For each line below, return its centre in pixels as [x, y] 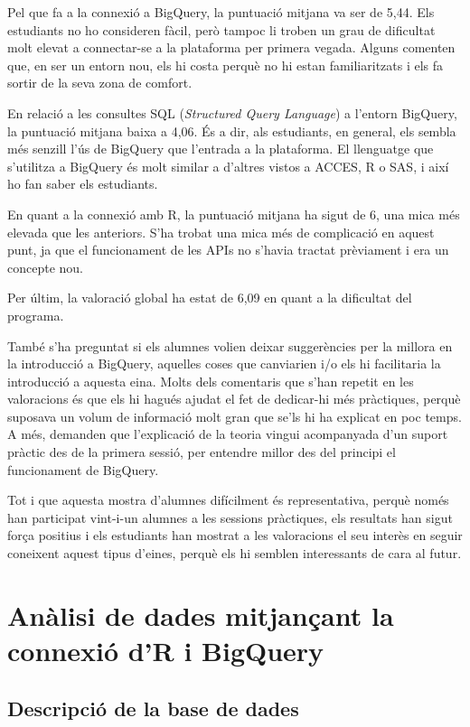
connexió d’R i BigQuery [166, 650]
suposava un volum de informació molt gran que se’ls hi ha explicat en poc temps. [235, 416]
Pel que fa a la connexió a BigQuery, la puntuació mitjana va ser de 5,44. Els [221, 12]
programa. [36, 315]
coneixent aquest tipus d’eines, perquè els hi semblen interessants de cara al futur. [235, 553]
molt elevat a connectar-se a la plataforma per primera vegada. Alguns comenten [231, 47]
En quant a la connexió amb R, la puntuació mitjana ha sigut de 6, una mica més [234, 214]
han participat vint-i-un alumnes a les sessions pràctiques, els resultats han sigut [230, 517]
